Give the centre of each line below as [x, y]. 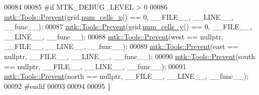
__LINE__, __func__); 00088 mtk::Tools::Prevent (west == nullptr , [114, 36]
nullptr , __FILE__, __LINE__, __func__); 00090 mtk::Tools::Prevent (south [130, 56]
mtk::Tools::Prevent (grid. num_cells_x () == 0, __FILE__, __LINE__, [119, 16]
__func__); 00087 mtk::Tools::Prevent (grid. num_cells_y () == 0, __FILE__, [128, 27]
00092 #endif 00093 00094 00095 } [57, 86]
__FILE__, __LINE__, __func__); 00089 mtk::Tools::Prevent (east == [121, 46]
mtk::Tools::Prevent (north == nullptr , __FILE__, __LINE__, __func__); [126, 76]
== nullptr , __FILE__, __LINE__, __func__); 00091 [95, 66]
